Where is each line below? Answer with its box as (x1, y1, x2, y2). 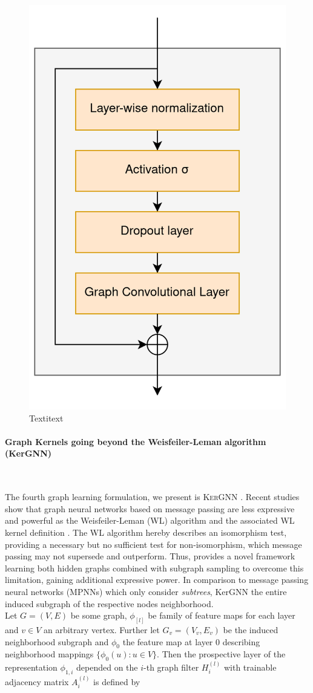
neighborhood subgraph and (5, 635, 109, 648)
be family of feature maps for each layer (148, 609, 295, 622)
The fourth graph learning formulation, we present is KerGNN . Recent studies (5, 490, 300, 503)
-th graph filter (143, 660, 199, 673)
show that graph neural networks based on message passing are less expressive (5, 502, 295, 515)
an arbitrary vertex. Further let (43, 623, 160, 636)
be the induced (223, 623, 278, 636)
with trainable (223, 660, 277, 673)
